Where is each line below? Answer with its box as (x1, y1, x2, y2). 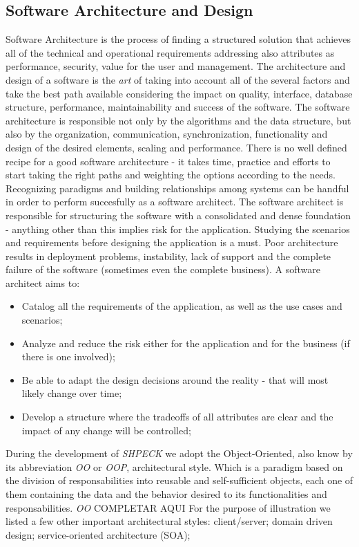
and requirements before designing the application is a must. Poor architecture (6, 235, 338, 250)
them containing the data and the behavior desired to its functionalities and (6, 487, 327, 501)
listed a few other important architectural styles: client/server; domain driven (6, 514, 333, 528)
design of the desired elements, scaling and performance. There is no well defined (6, 140, 347, 154)
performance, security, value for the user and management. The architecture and (6, 59, 346, 73)
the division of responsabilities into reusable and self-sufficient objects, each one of (6, 473, 353, 488)
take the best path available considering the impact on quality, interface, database (6, 86, 353, 100)
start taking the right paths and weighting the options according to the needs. (6, 167, 336, 182)
